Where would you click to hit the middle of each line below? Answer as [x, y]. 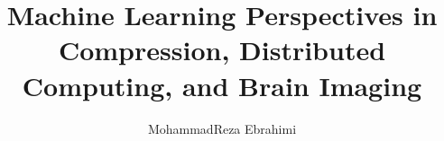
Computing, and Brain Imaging [222, 85]
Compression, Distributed [222, 50]
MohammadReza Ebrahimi [222, 128]
